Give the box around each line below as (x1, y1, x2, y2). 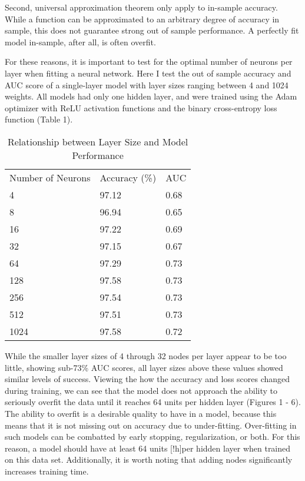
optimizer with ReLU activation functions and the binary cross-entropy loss (5, 101, 277, 114)
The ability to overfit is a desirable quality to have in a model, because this (5, 407, 277, 419)
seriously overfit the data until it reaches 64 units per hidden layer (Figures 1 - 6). (5, 396, 301, 408)
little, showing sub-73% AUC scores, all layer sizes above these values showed (5, 361, 283, 373)
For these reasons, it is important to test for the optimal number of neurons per (5, 55, 293, 68)
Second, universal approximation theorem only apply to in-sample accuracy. (5, 1, 278, 13)
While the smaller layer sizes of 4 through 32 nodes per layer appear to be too (5, 349, 287, 361)
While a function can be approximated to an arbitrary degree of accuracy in (5, 12, 280, 25)
